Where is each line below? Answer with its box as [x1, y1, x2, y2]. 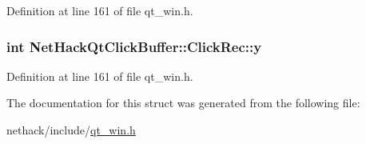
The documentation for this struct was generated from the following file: [6, 94, 360, 111]
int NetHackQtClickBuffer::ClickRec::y [6, 36, 262, 56]
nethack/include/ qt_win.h [6, 122, 136, 138]
